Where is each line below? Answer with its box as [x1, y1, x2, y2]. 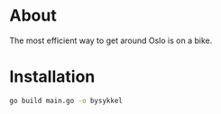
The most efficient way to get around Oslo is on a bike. [9, 35, 213, 46]
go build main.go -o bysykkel [9, 96, 124, 105]
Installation [9, 66, 96, 87]
